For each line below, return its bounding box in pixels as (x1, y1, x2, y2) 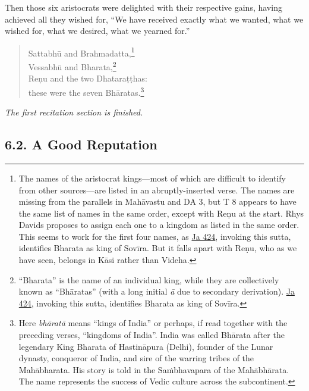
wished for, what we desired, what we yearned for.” (5, 24, 190, 37)
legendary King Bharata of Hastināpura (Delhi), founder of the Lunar (18, 340, 273, 352)
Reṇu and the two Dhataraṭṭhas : (28, 72, 147, 85)
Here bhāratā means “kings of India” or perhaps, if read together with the (18, 317, 288, 329)
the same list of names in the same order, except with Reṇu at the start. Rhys (18, 207, 304, 219)
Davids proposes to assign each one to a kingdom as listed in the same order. (18, 218, 299, 231)
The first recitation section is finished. (5, 106, 143, 118)
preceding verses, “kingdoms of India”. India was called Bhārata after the (18, 329, 285, 341)
